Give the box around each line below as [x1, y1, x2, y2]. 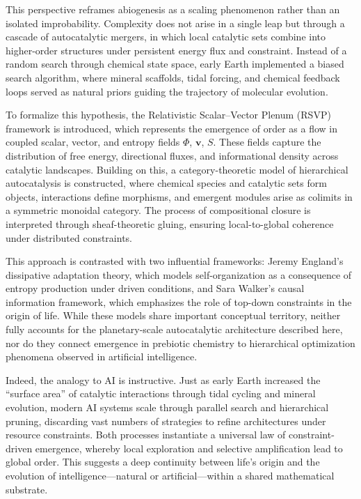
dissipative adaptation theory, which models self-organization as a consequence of [6, 267, 352, 282]
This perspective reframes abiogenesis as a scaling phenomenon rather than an [6, 2, 340, 16]
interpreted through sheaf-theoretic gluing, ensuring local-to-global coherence [6, 216, 334, 231]
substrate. [6, 482, 48, 496]
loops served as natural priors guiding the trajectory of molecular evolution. [6, 84, 328, 98]
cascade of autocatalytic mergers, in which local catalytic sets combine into [6, 29, 326, 44]
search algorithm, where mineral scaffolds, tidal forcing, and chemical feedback [6, 70, 340, 84]
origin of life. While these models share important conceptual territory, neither [6, 308, 341, 323]
